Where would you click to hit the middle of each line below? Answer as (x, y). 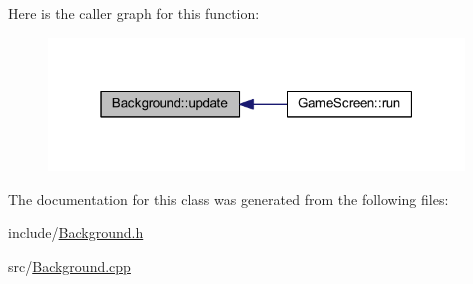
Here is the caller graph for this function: (134, 13)
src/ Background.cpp (69, 265)
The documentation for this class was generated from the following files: (228, 198)
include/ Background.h (76, 232)
